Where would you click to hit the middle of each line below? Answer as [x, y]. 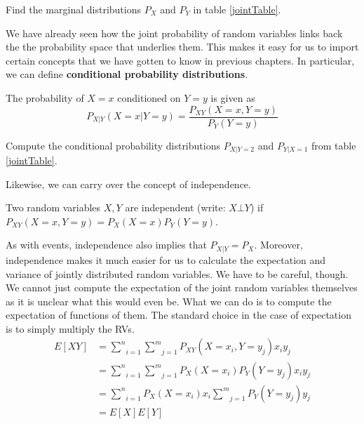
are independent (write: [175, 207]
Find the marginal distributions [73, 9]
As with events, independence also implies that [106, 245]
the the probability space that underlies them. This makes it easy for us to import [182, 47]
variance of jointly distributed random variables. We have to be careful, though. [177, 273]
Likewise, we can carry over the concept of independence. [128, 184]
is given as [233, 97]
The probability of [45, 97]
